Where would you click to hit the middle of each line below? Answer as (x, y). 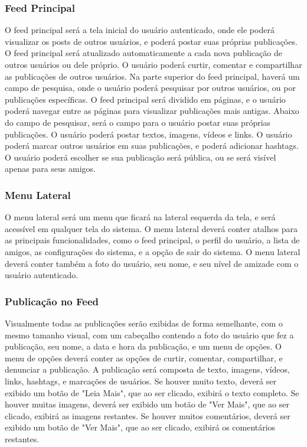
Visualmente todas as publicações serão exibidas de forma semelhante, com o (144, 323)
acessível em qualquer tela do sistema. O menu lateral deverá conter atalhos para (151, 228)
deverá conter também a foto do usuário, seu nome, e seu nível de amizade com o (152, 263)
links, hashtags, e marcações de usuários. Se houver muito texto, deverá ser (141, 381)
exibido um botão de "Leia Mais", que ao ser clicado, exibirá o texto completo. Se (152, 392)
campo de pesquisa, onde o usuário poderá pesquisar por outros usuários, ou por (150, 88)
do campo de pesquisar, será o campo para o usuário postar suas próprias (138, 122)
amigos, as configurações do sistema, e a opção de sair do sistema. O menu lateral (153, 251)
